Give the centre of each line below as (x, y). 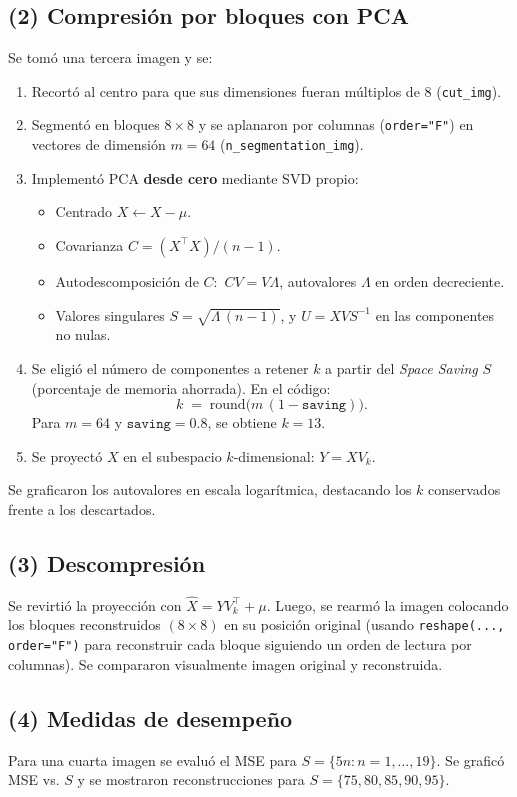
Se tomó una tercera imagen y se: (110, 57)
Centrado (84, 211)
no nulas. (83, 334)
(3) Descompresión (107, 562)
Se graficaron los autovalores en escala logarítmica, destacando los (210, 489)
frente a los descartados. (82, 508)
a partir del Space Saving (401, 367)
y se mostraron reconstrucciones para (191, 779)
